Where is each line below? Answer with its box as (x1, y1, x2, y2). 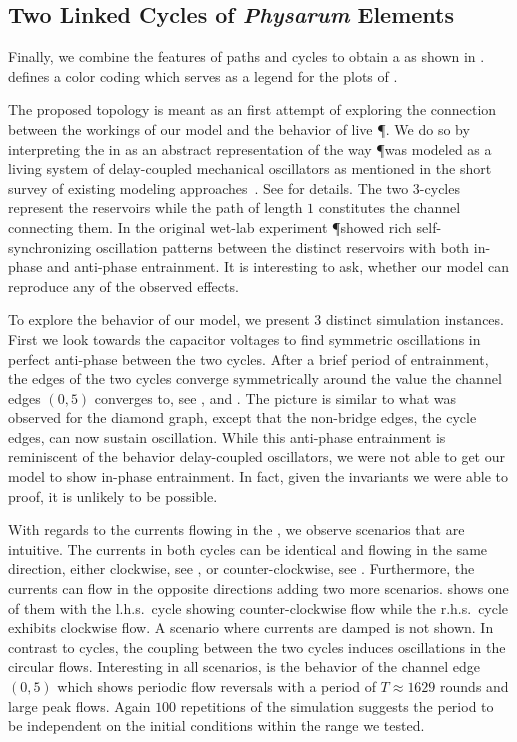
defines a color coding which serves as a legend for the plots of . (8, 65, 398, 86)
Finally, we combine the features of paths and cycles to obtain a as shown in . (8, 46, 485, 67)
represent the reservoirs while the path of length (8, 197, 303, 218)
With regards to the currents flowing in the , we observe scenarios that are (8, 519, 465, 540)
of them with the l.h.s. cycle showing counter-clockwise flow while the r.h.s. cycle (8, 597, 509, 618)
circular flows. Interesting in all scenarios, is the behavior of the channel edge (8, 656, 480, 677)
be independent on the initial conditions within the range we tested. (8, 715, 425, 736)
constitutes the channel (318, 197, 461, 218)
